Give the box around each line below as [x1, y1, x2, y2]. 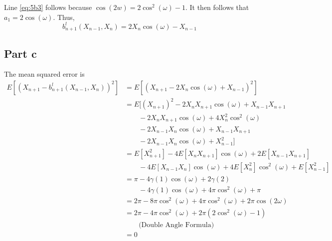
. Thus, [53, 11, 75, 22]
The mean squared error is [4, 69, 85, 79]
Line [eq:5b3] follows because [4, 2, 92, 12]
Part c [4, 45, 37, 61]
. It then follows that [185, 2, 249, 12]
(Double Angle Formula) [139, 221, 214, 229]
